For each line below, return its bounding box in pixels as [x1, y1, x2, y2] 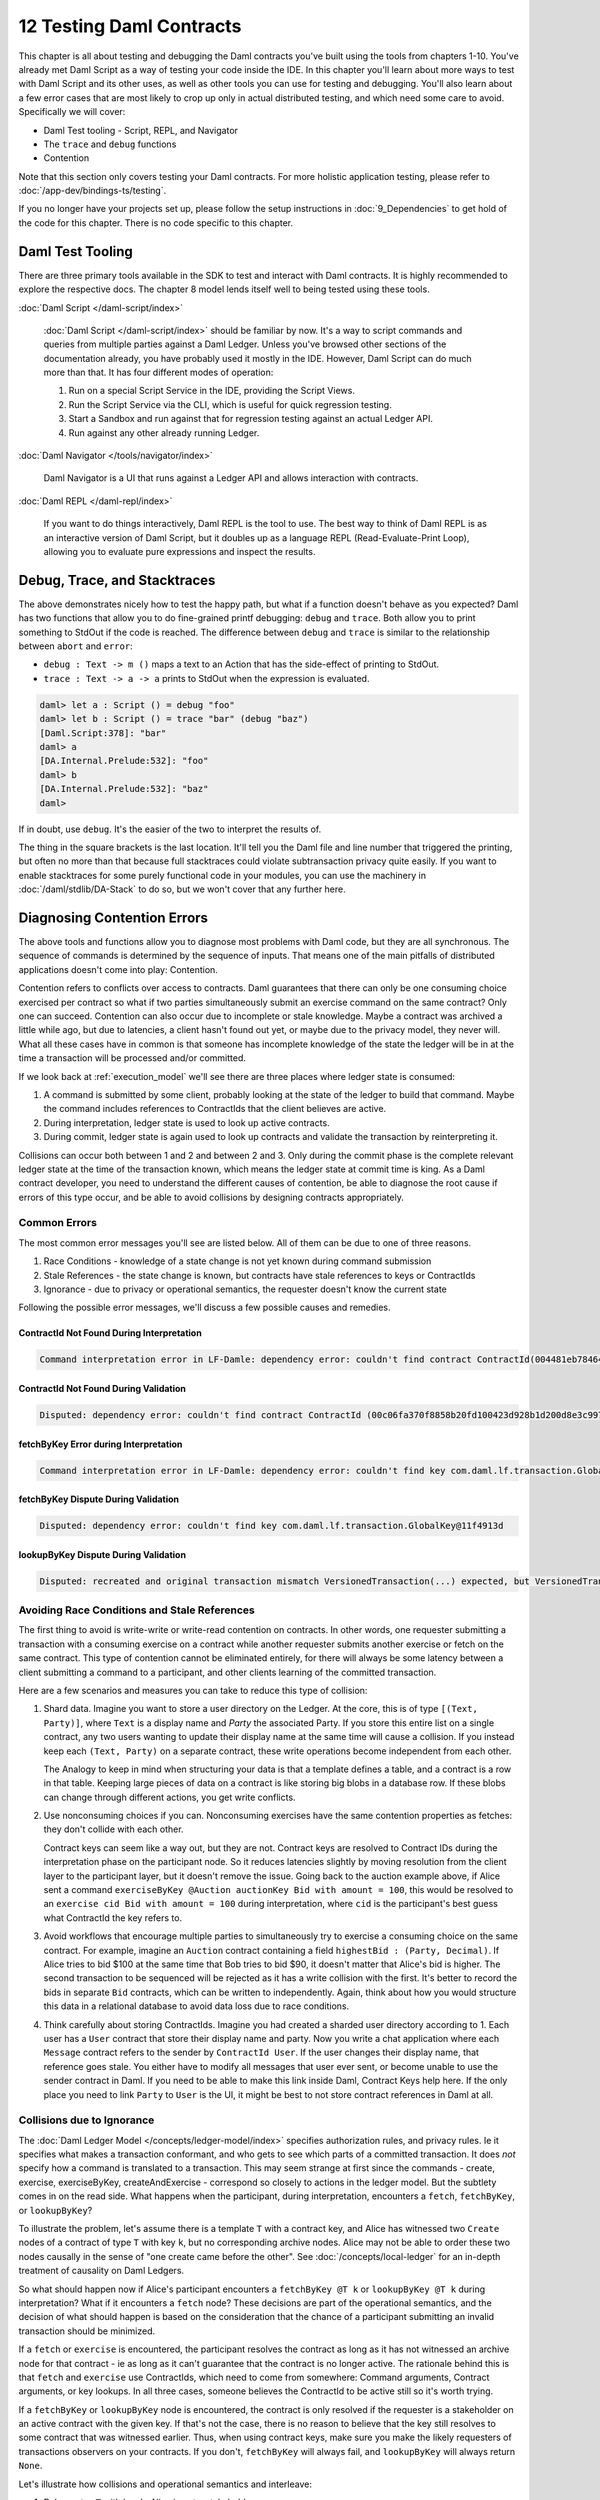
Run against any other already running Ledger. [68, 426, 260, 439]
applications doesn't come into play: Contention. [18, 963, 219, 975]
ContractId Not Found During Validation [18, 1382, 187, 1394]
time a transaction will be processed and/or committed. [18, 1052, 247, 1064]
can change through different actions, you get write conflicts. [43, 1791, 296, 1803]
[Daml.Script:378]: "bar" [39, 727, 167, 739]
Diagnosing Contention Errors [18, 909, 209, 926]
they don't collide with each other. [43, 1823, 184, 1835]
